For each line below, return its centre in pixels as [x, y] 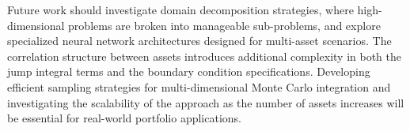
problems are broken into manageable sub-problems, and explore [224, 25]
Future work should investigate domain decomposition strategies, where [180, 9]
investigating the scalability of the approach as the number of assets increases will [206, 102]
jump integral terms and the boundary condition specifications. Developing [189, 71]
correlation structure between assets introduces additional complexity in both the [204, 56]
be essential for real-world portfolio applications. [124, 118]
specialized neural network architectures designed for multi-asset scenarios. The [199, 41]
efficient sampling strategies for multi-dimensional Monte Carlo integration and [199, 86]
